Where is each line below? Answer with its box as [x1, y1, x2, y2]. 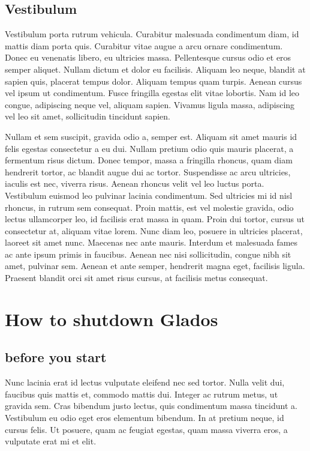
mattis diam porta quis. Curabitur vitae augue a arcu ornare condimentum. [5, 39, 283, 52]
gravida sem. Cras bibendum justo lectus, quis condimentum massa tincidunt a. [5, 399, 297, 412]
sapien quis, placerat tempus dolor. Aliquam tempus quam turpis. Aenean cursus [5, 74, 302, 87]
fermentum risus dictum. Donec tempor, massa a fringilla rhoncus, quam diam [5, 154, 293, 166]
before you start [5, 348, 107, 366]
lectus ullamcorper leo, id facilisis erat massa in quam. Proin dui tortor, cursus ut [5, 213, 305, 225]
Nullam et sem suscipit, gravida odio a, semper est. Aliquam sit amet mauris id [5, 130, 297, 142]
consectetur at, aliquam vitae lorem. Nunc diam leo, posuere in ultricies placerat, [5, 224, 303, 237]
